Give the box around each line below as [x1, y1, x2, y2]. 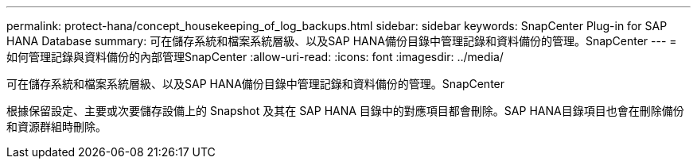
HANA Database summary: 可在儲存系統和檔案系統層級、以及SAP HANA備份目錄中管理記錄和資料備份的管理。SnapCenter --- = [6, 34, 677, 48]
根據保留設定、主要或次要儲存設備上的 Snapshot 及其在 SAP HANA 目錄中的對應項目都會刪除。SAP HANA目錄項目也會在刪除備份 [6, 104, 684, 117]
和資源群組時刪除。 [6, 120, 107, 133]
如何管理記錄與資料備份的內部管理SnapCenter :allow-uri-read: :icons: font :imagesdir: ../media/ [6, 50, 504, 63]
